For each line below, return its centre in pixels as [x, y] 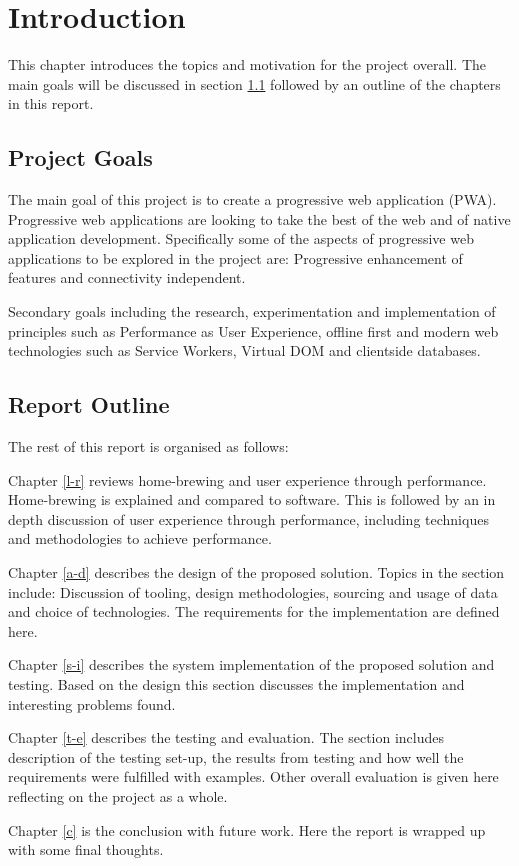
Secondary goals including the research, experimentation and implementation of [252, 311]
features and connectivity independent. [127, 277]
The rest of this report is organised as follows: [148, 446]
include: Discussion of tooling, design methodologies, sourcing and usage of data [253, 591]
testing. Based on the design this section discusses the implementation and [236, 684]
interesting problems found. [92, 703]
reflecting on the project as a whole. [118, 795]
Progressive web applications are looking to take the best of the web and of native [259, 218]
